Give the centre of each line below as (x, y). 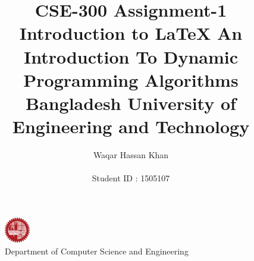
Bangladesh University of (131, 103)
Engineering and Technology (131, 126)
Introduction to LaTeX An (131, 33)
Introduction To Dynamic (131, 56)
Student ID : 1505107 (131, 178)
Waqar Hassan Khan (131, 155)
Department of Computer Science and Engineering (97, 251)
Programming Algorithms (131, 79)
